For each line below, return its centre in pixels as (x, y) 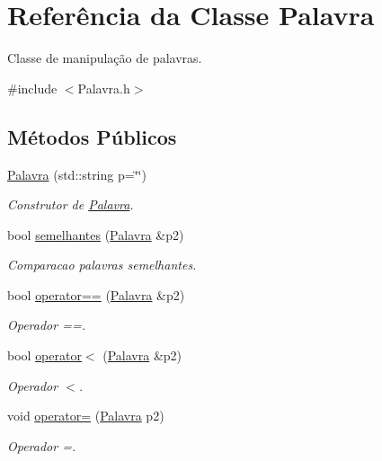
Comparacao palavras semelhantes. (102, 265)
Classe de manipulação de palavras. (105, 58)
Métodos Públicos (92, 136)
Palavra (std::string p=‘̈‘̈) (77, 174)
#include (32, 88)
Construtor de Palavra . (71, 204)
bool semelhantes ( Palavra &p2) (96, 234)
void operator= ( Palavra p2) (86, 416)
